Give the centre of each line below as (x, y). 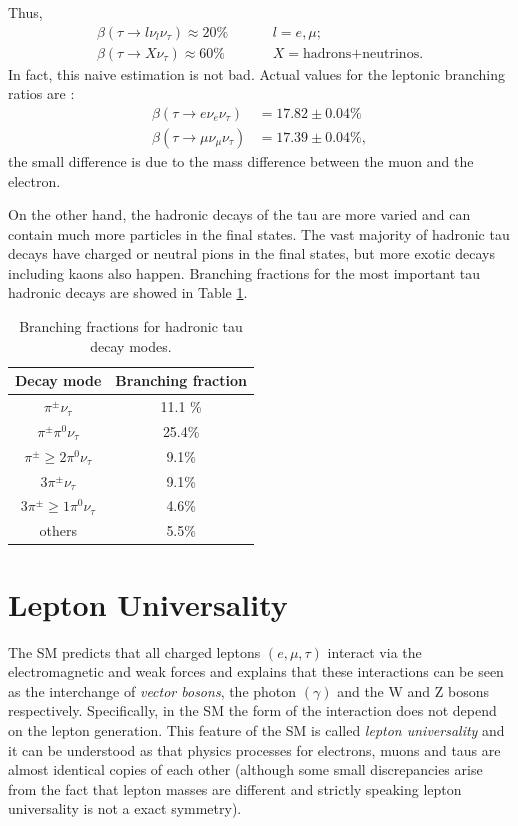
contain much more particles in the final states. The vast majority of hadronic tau (259, 233)
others (58, 530)
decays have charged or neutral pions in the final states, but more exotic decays (252, 253)
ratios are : (41, 93)
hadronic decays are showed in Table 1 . (128, 292)
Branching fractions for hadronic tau (131, 326)
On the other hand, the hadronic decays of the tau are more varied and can (239, 214)
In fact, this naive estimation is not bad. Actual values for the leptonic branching (257, 73)
